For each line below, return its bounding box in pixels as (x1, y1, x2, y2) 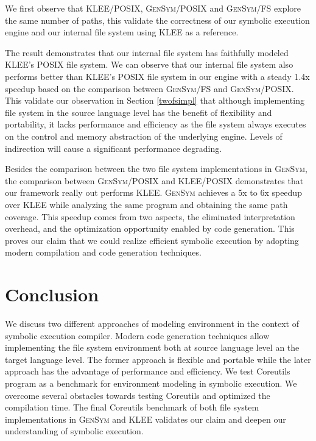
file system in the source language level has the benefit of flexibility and (5, 106, 272, 118)
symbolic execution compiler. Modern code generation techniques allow (5, 329, 270, 342)
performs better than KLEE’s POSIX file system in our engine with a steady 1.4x (5, 70, 310, 82)
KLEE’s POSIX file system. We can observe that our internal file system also (5, 58, 293, 71)
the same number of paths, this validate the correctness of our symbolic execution (5, 13, 310, 26)
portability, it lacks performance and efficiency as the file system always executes (5, 118, 306, 131)
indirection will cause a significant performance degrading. (5, 142, 222, 154)
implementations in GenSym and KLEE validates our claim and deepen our (5, 412, 286, 425)
